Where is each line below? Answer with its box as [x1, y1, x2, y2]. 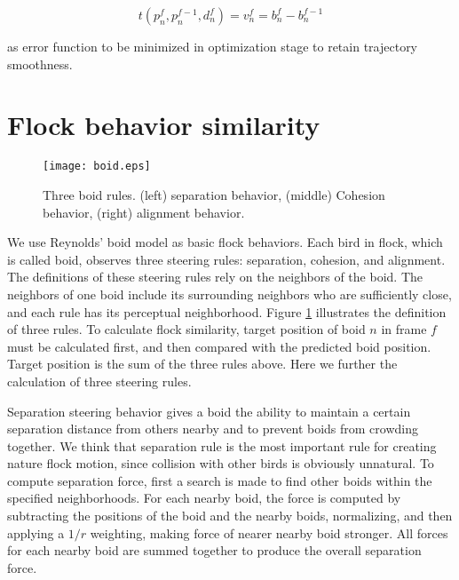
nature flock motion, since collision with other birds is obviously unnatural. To [7, 454, 434, 473]
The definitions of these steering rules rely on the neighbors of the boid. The [7, 267, 423, 286]
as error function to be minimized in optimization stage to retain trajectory [7, 37, 418, 55]
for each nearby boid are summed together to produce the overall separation [7, 541, 422, 560]
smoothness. [7, 54, 73, 73]
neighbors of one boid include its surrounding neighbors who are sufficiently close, [7, 284, 452, 303]
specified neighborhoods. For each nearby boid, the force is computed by [7, 489, 401, 507]
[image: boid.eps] [43, 160, 151, 173]
